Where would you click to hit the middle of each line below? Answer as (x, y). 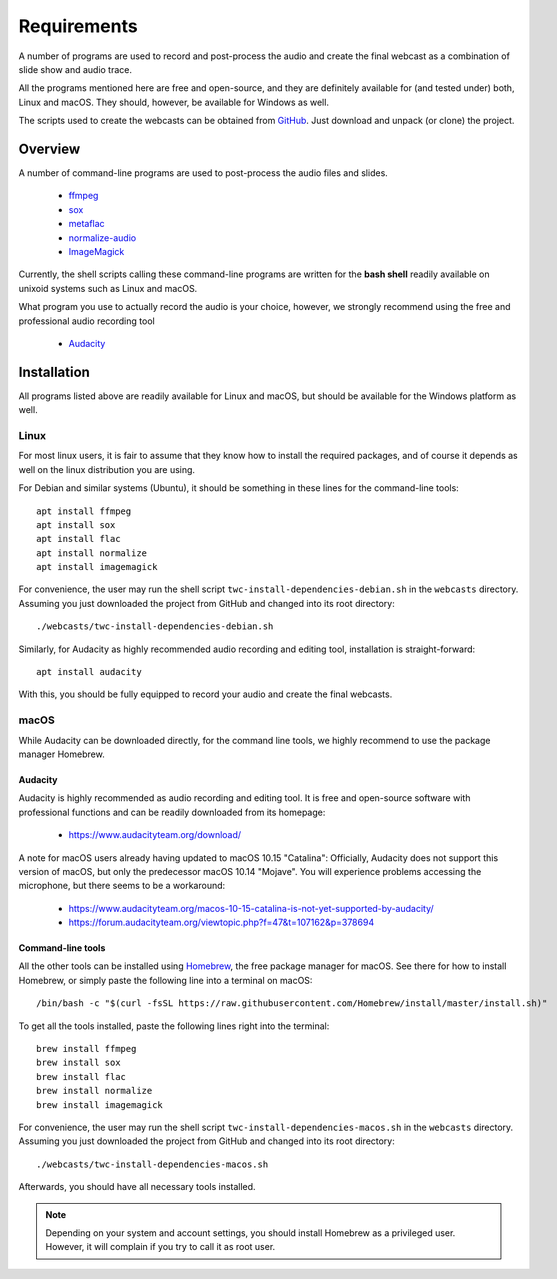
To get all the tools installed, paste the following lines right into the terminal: (174, 1026)
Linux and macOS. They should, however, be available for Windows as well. (174, 102)
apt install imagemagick (97, 567)
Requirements (78, 26)
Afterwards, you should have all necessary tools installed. (137, 1187)
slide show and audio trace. (75, 69)
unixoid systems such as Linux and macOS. (108, 288)
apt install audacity (89, 672)
